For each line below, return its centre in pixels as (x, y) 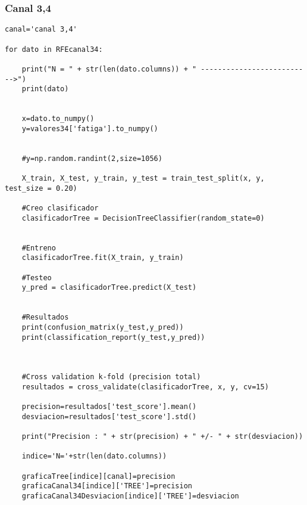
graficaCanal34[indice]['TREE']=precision (107, 486)
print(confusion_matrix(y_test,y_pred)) (103, 327)
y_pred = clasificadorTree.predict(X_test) (109, 288)
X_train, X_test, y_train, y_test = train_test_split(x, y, (143, 179)
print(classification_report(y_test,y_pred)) (113, 337)
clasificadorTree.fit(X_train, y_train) (103, 258)
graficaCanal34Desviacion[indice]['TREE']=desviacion (130, 496)
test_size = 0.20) (41, 188)
